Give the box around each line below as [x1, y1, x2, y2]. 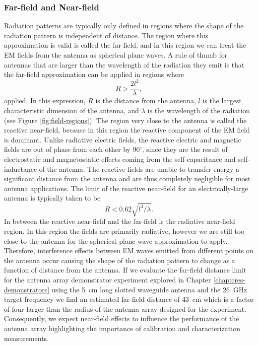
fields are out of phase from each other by [4, 144, 130, 154]
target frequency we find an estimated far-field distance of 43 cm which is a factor [4, 294, 254, 304]
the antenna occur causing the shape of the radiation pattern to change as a [4, 255, 235, 265]
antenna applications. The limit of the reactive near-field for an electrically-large [4, 183, 248, 193]
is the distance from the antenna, [95, 95, 196, 106]
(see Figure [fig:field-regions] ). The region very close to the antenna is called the [4, 115, 247, 125]
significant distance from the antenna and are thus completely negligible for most [4, 173, 251, 184]
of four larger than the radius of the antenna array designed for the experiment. [4, 303, 247, 314]
